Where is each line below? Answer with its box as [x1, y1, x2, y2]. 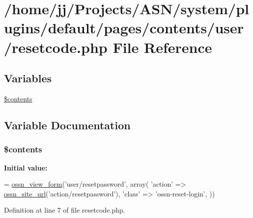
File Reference [112, 37, 212, 57]
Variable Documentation [4, 117, 131, 132]
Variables [4, 71, 52, 86]
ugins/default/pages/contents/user [4, 18, 244, 38]
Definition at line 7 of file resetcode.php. [4, 205, 125, 215]
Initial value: [4, 162, 48, 172]
